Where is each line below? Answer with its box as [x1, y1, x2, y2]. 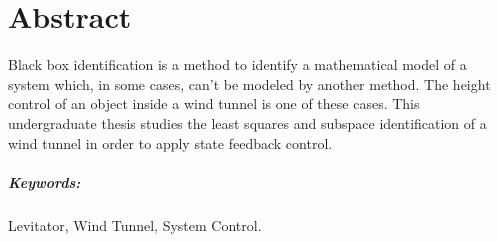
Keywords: [8, 171, 81, 192]
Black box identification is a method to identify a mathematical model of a [8, 54, 467, 75]
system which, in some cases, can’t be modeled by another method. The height [8, 73, 491, 94]
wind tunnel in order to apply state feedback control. [8, 132, 333, 153]
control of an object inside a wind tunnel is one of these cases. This [8, 93, 420, 114]
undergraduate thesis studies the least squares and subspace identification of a [8, 112, 487, 133]
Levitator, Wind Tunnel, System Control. [8, 214, 262, 235]
